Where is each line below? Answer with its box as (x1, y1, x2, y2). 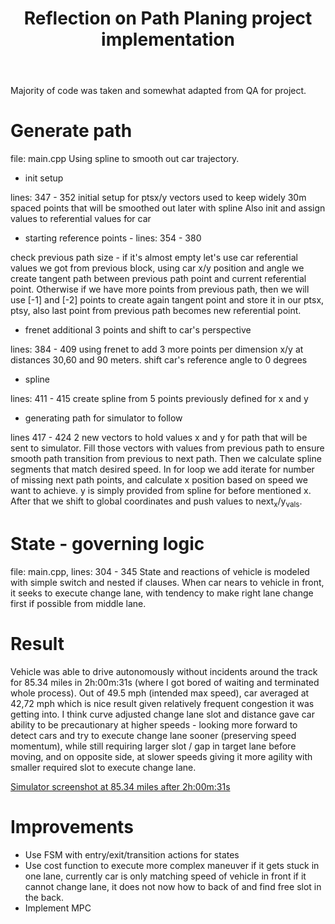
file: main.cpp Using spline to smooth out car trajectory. (10, 153, 240, 165)
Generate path (10, 120, 133, 142)
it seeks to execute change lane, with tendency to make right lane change (10, 587, 314, 599)
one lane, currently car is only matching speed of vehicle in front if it (24, 870, 307, 882)
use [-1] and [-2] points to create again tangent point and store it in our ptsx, (10, 294, 325, 306)
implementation (101, 28, 235, 51)
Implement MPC (24, 902, 92, 914)
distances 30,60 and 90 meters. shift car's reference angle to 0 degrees (10, 354, 308, 366)
